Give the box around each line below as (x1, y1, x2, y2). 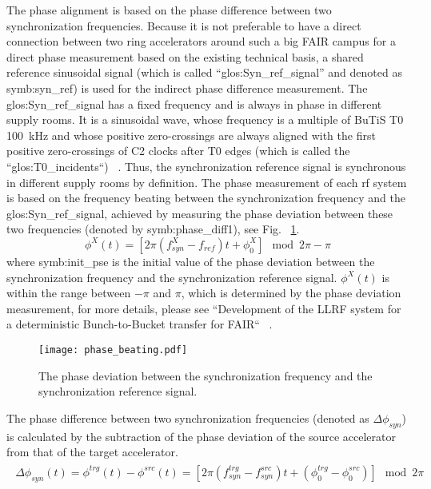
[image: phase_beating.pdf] (38, 344, 188, 356)
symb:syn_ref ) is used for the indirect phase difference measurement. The (6, 79, 368, 96)
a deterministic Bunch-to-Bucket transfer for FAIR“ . (6, 316, 273, 332)
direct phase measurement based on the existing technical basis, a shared (6, 48, 364, 65)
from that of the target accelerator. (6, 443, 178, 460)
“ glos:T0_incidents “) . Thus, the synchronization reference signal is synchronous (6, 157, 406, 174)
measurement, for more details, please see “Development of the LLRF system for (6, 300, 401, 316)
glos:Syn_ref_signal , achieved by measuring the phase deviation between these (6, 205, 393, 221)
